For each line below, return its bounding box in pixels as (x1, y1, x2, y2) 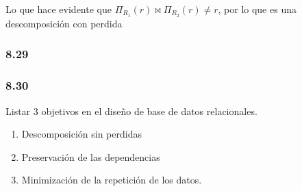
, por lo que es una (218, 2, 297, 16)
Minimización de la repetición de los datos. (21, 173, 202, 187)
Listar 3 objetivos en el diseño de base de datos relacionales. (5, 103, 257, 118)
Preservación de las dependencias (21, 149, 160, 164)
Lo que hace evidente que (5, 2, 112, 16)
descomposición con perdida (5, 16, 123, 30)
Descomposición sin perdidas (21, 127, 142, 141)
